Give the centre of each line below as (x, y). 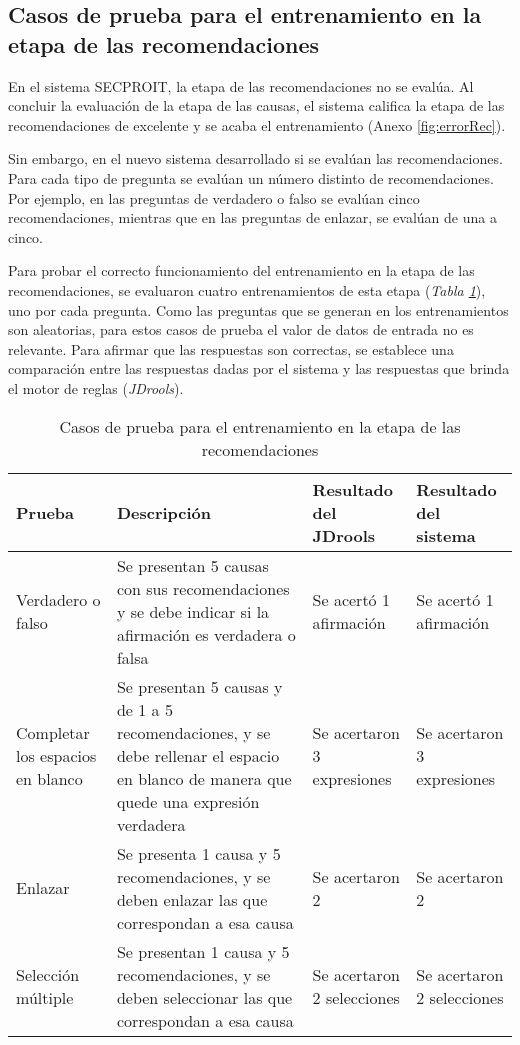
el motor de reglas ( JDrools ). (96, 387)
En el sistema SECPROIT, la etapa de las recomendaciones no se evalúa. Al (241, 85)
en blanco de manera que (204, 778)
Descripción (164, 512)
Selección (48, 974)
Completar (53, 732)
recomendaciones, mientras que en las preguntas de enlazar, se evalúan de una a (252, 217)
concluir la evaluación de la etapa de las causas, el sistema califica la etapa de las (256, 105)
